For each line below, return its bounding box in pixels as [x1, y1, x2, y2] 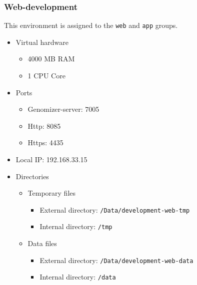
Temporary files [27, 188, 76, 198]
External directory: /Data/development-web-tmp [39, 204, 190, 215]
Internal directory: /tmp [39, 221, 112, 232]
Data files [27, 238, 57, 249]
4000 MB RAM [27, 53, 75, 64]
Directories [15, 171, 49, 181]
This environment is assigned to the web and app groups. [4, 20, 178, 30]
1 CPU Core [27, 70, 65, 81]
